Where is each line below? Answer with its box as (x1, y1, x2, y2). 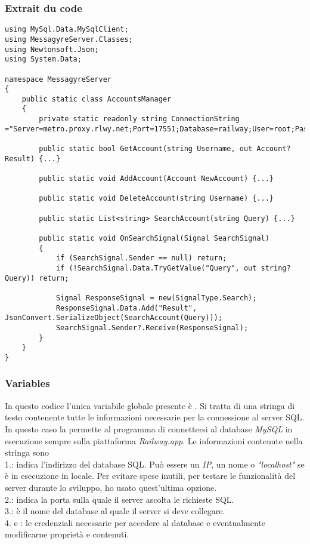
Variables (5, 376, 50, 391)
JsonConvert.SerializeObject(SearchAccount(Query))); (5, 314, 223, 322)
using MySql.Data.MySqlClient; (5, 25, 129, 34)
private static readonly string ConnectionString (39, 115, 240, 124)
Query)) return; (5, 273, 69, 282)
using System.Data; (5, 55, 82, 64)
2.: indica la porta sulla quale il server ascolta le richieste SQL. (5, 493, 234, 505)
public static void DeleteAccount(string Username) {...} (39, 194, 274, 203)
